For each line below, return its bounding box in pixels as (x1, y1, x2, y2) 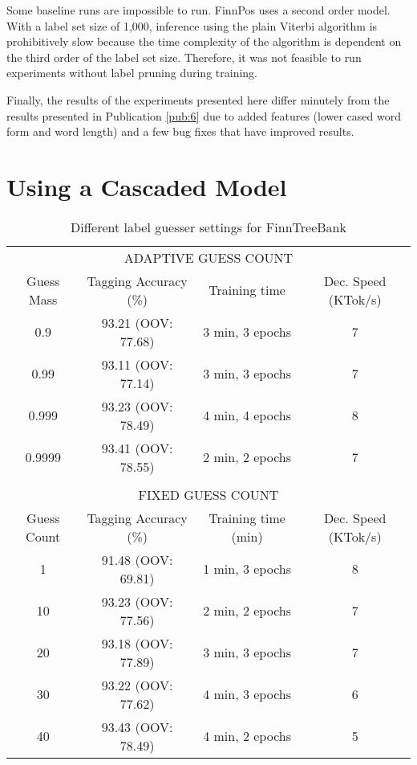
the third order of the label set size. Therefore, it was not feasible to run (6, 48, 362, 65)
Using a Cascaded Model (6, 170, 287, 202)
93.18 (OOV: (101, 633, 173, 652)
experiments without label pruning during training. (6, 64, 257, 81)
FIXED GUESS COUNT (138, 485, 279, 504)
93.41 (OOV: (101, 438, 173, 457)
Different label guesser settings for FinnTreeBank (71, 217, 346, 236)
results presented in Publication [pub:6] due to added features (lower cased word (6, 107, 401, 124)
